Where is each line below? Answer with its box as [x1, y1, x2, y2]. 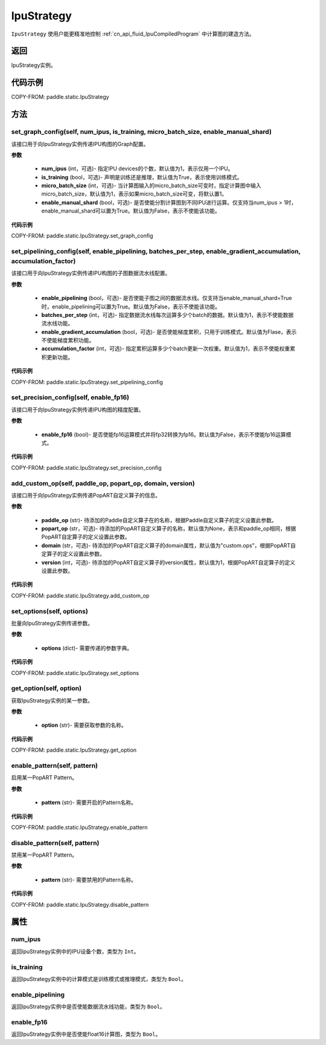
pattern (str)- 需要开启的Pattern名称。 [41, 799, 137, 806]
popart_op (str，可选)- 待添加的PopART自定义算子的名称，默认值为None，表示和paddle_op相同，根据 [41, 525, 296, 532]
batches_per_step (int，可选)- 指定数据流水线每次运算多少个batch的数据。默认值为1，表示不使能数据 [41, 311, 294, 318]
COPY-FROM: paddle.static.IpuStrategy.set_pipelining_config [11, 378, 163, 386]
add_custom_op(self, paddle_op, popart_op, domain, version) [11, 479, 196, 487]
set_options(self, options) [11, 607, 89, 615]
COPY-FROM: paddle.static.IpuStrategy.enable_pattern [11, 823, 148, 831]
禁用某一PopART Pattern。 [11, 851, 78, 858]
